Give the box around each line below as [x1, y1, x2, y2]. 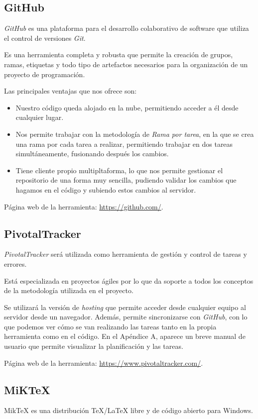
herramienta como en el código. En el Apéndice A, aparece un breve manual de [4, 331, 246, 341]
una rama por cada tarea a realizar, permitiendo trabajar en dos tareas [15, 138, 233, 149]
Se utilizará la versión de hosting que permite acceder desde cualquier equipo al [4, 302, 246, 312]
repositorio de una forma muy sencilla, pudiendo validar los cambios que [15, 175, 237, 185]
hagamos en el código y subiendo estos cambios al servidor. [15, 184, 196, 195]
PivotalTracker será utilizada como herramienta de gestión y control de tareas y [4, 249, 247, 259]
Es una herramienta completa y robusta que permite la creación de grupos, [4, 49, 233, 60]
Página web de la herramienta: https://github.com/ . [4, 201, 163, 211]
